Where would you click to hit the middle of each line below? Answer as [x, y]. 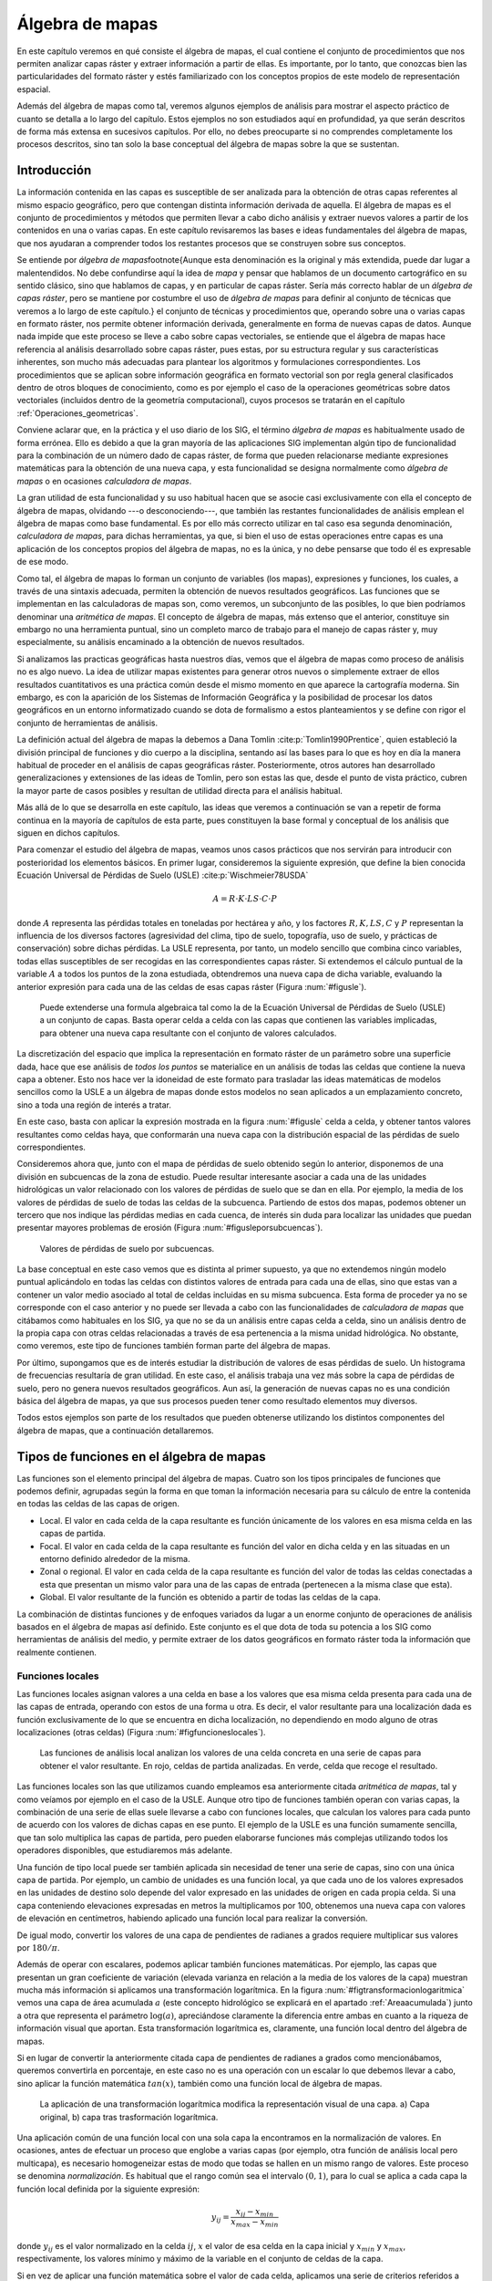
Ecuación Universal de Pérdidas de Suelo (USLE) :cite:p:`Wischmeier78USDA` [163, 875]
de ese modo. [42, 562]
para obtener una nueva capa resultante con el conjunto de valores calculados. [188, 1033]
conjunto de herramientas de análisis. [87, 723]
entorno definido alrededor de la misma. [115, 1559]
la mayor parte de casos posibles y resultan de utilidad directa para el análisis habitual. [180, 790]
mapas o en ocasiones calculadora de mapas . [104, 481]
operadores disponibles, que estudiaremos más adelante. [124, 1850]
